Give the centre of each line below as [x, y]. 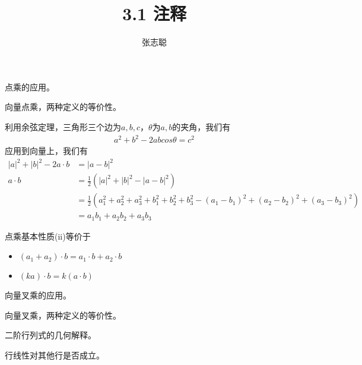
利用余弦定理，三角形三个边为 [63, 126]
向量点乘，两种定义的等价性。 [63, 107]
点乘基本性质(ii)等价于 [48, 236]
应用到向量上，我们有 [46, 151]
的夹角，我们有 [201, 126]
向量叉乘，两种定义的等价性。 [63, 315]
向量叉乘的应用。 [38, 295]
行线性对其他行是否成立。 [55, 355]
